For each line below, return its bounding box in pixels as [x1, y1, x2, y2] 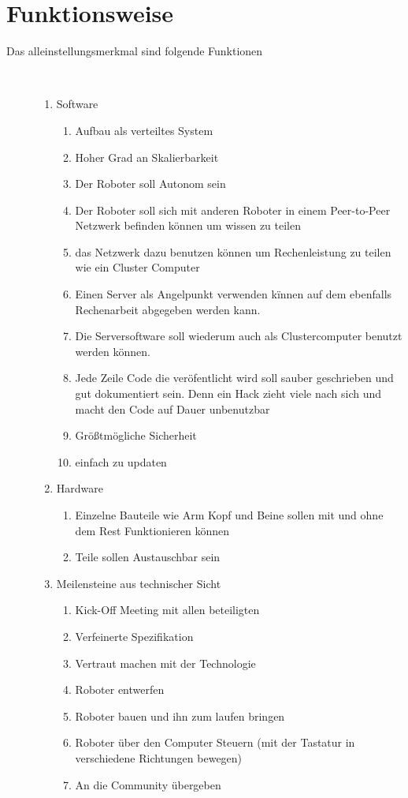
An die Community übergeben [75, 776, 221, 792]
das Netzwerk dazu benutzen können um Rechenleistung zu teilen [75, 243, 391, 260]
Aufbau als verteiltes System [75, 122, 213, 138]
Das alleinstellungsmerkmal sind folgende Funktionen [6, 43, 263, 59]
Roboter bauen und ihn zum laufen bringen [75, 707, 285, 724]
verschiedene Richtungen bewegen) [75, 749, 243, 766]
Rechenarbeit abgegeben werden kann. [75, 301, 261, 317]
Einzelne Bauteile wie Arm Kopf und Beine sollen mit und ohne [75, 507, 384, 523]
